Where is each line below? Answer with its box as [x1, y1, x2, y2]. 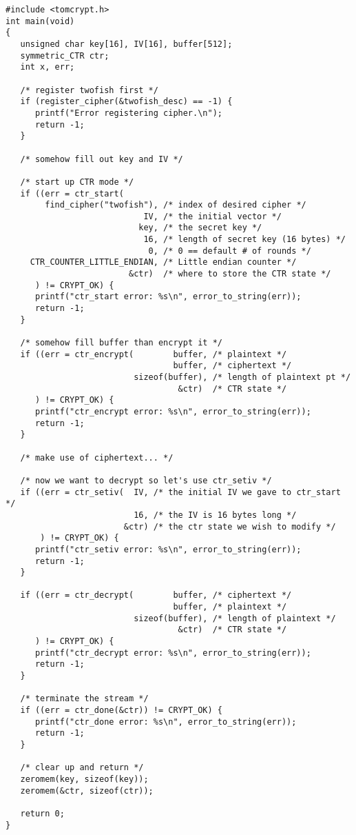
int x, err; [20, 62, 75, 72]
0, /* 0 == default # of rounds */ [148, 245, 311, 256]
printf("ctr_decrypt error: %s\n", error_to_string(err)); [34, 647, 311, 658]
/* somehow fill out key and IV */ [20, 154, 183, 164]
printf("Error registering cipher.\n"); [34, 108, 222, 118]
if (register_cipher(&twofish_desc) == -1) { [20, 97, 233, 107]
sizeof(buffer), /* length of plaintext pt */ [134, 372, 351, 382]
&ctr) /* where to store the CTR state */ [128, 269, 331, 279]
